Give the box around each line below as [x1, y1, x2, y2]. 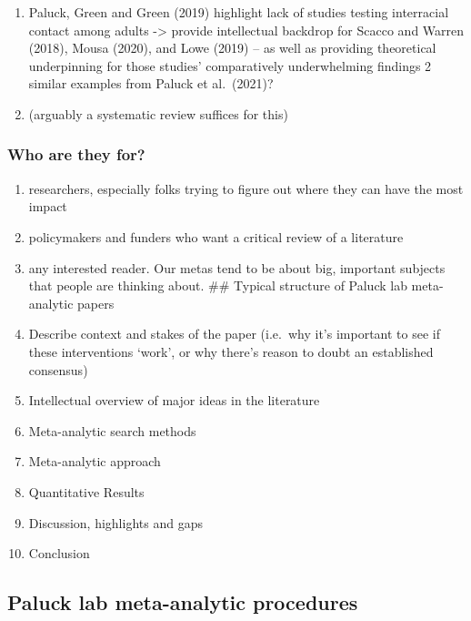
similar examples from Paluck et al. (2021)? [28, 74, 274, 93]
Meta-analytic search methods [28, 421, 196, 440]
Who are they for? [7, 143, 145, 166]
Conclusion [28, 544, 90, 563]
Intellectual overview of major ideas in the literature [28, 391, 320, 410]
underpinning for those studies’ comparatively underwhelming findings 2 [28, 56, 432, 75]
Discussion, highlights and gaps [28, 513, 203, 532]
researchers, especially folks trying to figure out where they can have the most [28, 178, 464, 198]
